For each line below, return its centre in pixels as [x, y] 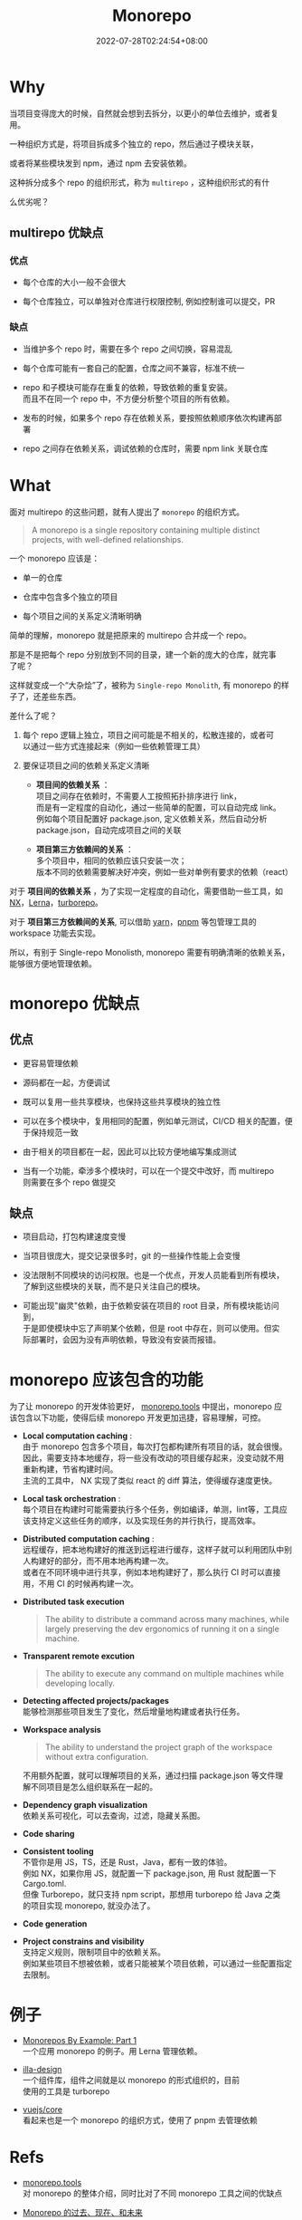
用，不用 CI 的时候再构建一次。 [80, 1584]
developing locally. [80, 1683]
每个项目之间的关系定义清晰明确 [82, 616]
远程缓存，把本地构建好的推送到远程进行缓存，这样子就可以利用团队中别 [157, 1550]
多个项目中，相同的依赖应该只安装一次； [111, 860]
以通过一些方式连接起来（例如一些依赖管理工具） [113, 746]
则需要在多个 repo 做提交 [69, 1182]
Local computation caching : [77, 1436]
